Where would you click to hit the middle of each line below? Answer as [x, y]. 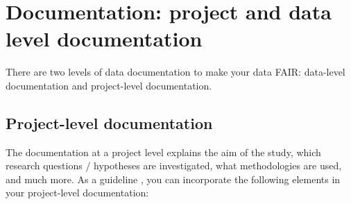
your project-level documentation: [77, 193]
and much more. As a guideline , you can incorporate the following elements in [173, 179]
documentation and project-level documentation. [109, 85]
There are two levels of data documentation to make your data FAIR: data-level [175, 72]
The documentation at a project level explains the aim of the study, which [163, 152]
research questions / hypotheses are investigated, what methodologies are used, [174, 165]
